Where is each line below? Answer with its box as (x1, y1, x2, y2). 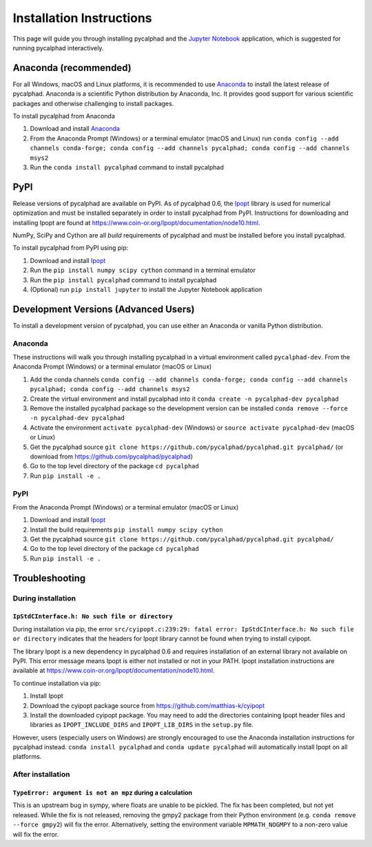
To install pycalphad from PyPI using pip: (12, 244, 129, 252)
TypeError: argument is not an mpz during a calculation (12, 788, 193, 797)
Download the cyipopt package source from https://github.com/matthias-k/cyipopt (30, 701, 265, 709)
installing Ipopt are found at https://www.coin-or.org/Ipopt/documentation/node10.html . (12, 218, 260, 227)
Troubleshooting (12, 572, 86, 584)
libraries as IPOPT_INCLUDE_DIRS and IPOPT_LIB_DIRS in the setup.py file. (30, 720, 254, 729)
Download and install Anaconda (30, 125, 121, 133)
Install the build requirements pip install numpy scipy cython (30, 525, 223, 534)
